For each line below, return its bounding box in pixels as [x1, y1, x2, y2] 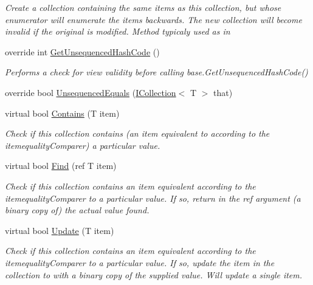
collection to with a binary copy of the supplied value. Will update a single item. [5, 268, 303, 281]
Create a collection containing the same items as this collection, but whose [5, 1, 281, 13]
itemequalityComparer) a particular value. [5, 139, 160, 151]
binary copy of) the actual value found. [5, 204, 150, 216]
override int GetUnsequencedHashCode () [5, 45, 160, 58]
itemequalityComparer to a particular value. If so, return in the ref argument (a [5, 191, 301, 204]
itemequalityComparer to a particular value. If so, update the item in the [5, 256, 275, 269]
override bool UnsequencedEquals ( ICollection [5, 86, 176, 98]
